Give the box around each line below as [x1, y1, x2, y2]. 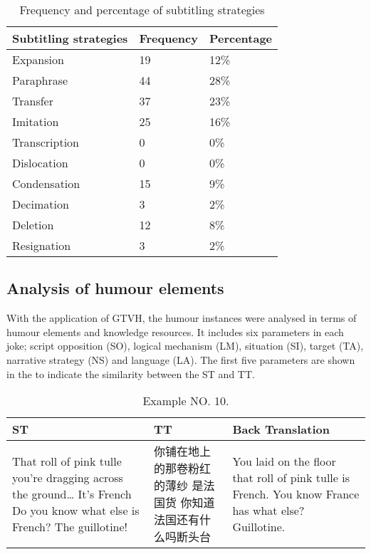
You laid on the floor [232, 452, 336, 469]
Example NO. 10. [142, 392, 229, 409]
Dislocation [12, 155, 68, 171]
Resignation [12, 237, 71, 254]
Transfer [12, 93, 53, 109]
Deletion [12, 216, 54, 233]
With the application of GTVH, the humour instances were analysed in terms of [6, 310, 357, 325]
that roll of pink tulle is [232, 469, 350, 486]
